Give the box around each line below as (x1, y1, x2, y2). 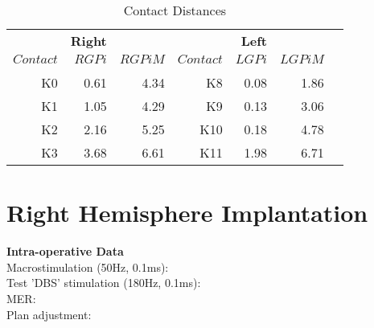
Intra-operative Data (6, 243, 124, 260)
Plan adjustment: (6, 305, 92, 322)
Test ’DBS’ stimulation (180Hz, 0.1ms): (6, 274, 201, 291)
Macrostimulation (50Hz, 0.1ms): (6, 258, 169, 275)
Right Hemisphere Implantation (6, 196, 368, 229)
